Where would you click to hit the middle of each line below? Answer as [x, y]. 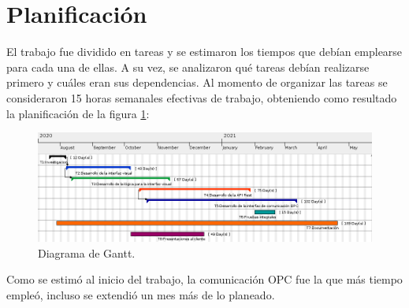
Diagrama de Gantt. [87, 252]
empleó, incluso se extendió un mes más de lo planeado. [141, 294]
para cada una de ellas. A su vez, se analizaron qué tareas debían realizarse [188, 67]
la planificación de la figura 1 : [78, 113]
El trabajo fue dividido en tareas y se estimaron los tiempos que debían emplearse [204, 52]
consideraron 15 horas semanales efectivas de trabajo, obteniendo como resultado [202, 97]
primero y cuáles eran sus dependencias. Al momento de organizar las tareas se [197, 82]
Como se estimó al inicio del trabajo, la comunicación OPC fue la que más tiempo [204, 279]
